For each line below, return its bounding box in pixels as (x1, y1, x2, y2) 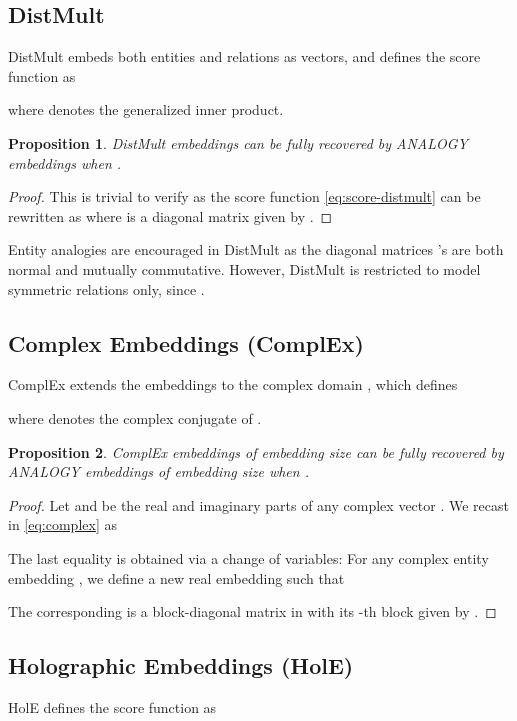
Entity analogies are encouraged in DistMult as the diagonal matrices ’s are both (8, 239, 504, 260)
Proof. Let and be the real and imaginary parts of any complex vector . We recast (8, 494, 509, 515)
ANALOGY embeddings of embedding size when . (8, 461, 309, 482)
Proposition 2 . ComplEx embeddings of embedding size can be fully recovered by (8, 441, 504, 462)
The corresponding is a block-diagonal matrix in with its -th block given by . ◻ (8, 601, 497, 622)
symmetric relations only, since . (8, 278, 205, 299)
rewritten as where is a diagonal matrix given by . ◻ (8, 205, 333, 226)
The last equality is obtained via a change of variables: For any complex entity (8, 547, 489, 568)
